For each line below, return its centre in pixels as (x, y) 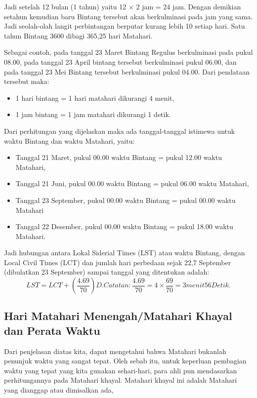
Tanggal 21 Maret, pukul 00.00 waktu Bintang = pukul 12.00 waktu (119, 157)
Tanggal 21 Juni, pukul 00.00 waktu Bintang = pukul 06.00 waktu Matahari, (132, 183)
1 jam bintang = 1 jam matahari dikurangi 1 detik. (93, 114)
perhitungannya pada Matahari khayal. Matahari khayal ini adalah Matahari (121, 380)
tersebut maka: (27, 81)
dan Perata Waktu (52, 330)
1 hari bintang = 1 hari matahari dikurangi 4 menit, (95, 98)
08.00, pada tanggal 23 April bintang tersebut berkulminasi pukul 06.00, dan (120, 61)
